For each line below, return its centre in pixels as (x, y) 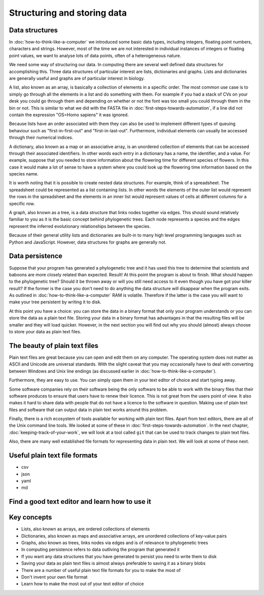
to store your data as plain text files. (45, 332)
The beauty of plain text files (54, 346)
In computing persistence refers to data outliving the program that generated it (100, 549)
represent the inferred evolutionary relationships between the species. (80, 226)
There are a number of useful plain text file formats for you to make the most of (101, 570)
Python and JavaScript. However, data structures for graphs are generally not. (88, 242)
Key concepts (31, 517)
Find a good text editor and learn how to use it (80, 502)
